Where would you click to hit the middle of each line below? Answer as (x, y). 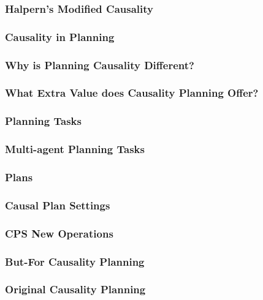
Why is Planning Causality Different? (100, 65)
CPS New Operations (59, 233)
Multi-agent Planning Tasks (75, 149)
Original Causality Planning (75, 289)
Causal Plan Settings (58, 205)
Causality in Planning (60, 36)
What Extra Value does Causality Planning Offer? (132, 93)
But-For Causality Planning (75, 261)
